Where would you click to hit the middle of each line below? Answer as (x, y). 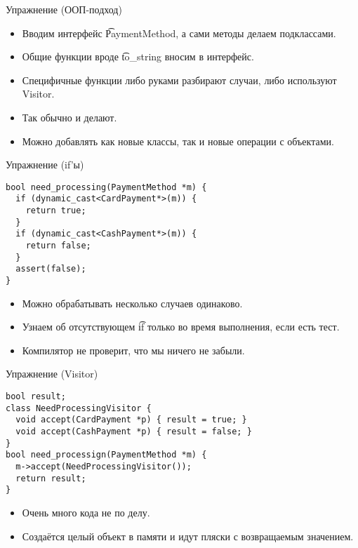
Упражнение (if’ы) (45, 165)
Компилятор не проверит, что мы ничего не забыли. (133, 350)
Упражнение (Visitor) (52, 374)
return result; (51, 478)
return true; (56, 211)
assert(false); (51, 269)
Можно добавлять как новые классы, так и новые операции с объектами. (178, 141)
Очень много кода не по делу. (86, 512)
